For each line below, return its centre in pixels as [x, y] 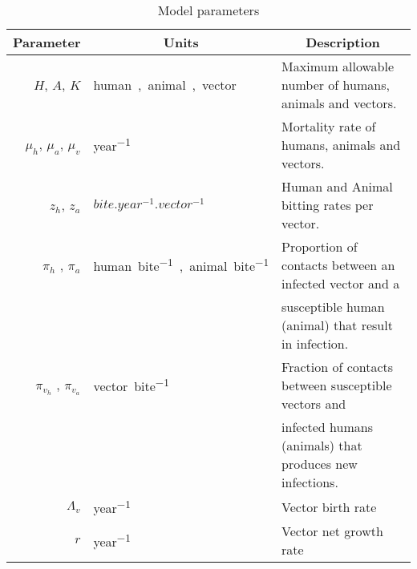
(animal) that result [337, 325]
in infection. [315, 343]
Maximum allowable [338, 66]
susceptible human [333, 307]
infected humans [327, 427]
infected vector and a [341, 283]
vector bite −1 [131, 385]
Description [343, 42]
